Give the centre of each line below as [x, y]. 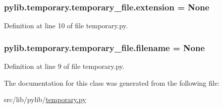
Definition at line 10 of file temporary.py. [66, 26]
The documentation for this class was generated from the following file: [112, 82]
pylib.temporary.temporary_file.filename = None [105, 47]
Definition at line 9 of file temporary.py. [64, 66]
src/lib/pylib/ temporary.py [45, 99]
